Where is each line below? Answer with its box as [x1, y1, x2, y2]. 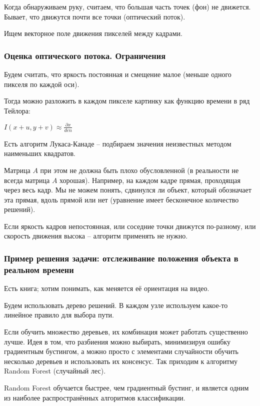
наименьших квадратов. [4, 148, 75, 158]
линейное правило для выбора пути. [4, 309, 114, 320]
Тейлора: [4, 105, 30, 115]
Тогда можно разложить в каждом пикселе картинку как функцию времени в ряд [4, 95, 250, 106]
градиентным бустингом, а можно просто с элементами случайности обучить [4, 346, 238, 356]
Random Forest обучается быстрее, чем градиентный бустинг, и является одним [4, 382, 249, 392]
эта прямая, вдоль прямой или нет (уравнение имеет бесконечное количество [4, 194, 239, 204]
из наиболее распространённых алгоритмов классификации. [4, 392, 185, 402]
